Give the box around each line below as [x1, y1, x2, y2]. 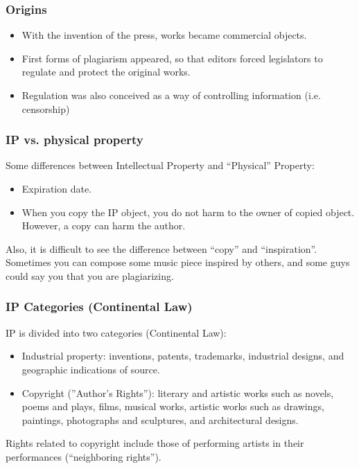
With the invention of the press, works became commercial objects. [21, 28, 307, 42]
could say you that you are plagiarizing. [6, 268, 174, 283]
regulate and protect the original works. [21, 64, 191, 79]
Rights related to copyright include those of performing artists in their [6, 436, 304, 450]
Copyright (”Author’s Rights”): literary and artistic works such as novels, [21, 385, 334, 400]
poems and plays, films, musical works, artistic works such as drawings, [21, 399, 324, 414]
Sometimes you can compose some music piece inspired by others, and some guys [6, 255, 350, 269]
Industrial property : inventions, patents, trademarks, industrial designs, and [21, 348, 344, 363]
